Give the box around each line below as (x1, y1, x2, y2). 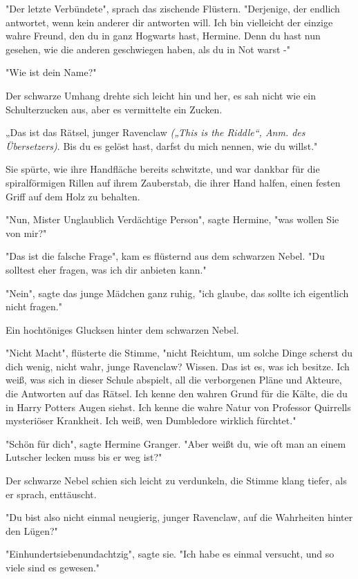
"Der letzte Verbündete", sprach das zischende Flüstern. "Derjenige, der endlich (6, 1, 340, 15)
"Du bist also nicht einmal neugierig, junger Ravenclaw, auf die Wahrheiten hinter (6, 510, 353, 524)
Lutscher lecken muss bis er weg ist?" (6, 450, 162, 464)
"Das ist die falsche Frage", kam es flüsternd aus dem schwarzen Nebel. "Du (6, 249, 325, 263)
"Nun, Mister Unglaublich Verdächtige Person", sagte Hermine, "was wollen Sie (6, 212, 339, 227)
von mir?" (6, 225, 47, 240)
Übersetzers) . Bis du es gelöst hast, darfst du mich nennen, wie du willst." (6, 138, 318, 153)
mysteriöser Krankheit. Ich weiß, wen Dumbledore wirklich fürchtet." (6, 413, 296, 428)
